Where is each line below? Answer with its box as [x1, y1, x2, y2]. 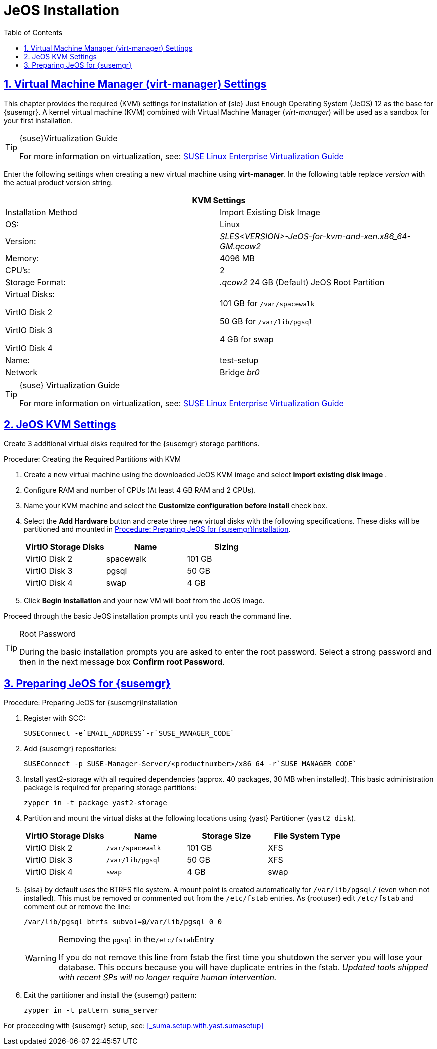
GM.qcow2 [220, 241, 261, 251]
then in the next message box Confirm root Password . [19, 657, 225, 667]
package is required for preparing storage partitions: [24, 783, 197, 792]
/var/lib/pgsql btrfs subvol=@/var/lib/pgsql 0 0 [24, 918, 222, 926]
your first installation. [4, 116, 73, 125]
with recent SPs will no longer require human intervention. [58, 972, 277, 983]
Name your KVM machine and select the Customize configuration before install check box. [24, 501, 328, 510]
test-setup [220, 355, 259, 365]
